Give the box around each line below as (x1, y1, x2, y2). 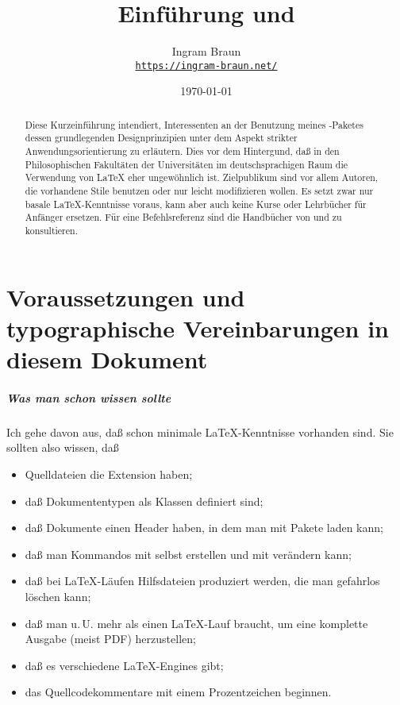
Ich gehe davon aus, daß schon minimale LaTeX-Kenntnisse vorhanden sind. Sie (6, 423, 394, 440)
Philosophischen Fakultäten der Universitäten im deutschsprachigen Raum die (25, 157, 348, 171)
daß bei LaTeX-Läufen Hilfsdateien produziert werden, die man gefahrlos (25, 572, 380, 589)
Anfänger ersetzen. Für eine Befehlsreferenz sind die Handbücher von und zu (25, 210, 342, 224)
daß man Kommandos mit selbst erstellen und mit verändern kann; (25, 545, 352, 562)
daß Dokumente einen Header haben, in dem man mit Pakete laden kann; (25, 519, 383, 536)
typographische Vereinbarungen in (6, 311, 389, 344)
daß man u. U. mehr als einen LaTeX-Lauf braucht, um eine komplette (25, 614, 368, 631)
